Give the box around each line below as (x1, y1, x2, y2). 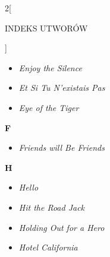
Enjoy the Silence (18, 61, 82, 74)
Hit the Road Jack (18, 201, 85, 213)
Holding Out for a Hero (18, 221, 105, 233)
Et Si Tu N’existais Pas (18, 81, 105, 94)
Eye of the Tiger (18, 101, 79, 113)
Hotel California (18, 241, 78, 253)
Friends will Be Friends (18, 141, 105, 154)
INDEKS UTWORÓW (5, 21, 88, 34)
